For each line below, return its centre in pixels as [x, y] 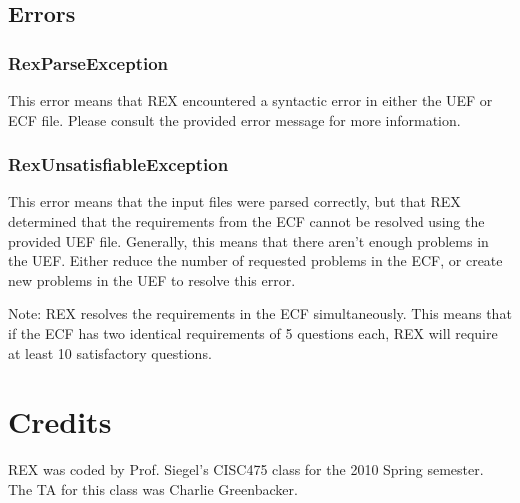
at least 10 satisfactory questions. [110, 352]
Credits [60, 421]
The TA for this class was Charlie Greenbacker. [153, 488]
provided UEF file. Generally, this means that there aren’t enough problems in [248, 240]
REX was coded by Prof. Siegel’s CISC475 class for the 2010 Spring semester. [246, 469]
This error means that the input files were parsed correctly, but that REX [234, 201]
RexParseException [88, 62]
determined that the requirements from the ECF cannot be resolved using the [246, 221]
